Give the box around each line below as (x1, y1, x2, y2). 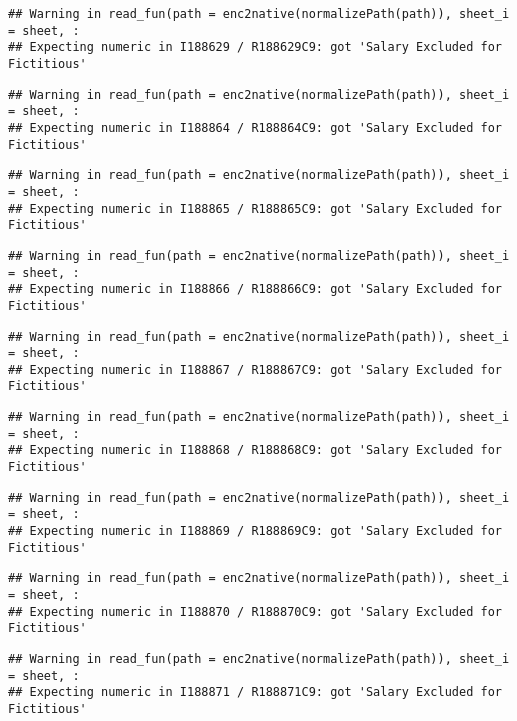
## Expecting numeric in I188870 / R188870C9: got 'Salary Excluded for (8, 604, 502, 619)
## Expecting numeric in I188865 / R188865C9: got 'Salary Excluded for (8, 201, 502, 216)
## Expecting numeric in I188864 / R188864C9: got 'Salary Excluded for (8, 120, 502, 135)
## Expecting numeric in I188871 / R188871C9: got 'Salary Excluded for (8, 685, 502, 700)
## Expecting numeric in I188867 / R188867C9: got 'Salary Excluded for (8, 362, 502, 377)
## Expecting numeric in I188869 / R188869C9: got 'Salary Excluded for (8, 524, 502, 539)
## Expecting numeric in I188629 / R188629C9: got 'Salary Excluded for (8, 40, 502, 55)
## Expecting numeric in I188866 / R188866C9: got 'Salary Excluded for (8, 282, 502, 297)
